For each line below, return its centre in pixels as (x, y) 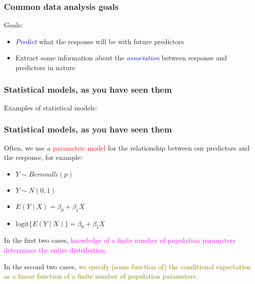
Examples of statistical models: (51, 107)
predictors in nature (45, 67)
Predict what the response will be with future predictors (100, 41)
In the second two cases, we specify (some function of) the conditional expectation (127, 266)
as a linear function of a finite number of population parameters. (101, 276)
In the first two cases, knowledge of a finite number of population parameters (120, 240)
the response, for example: (43, 157)
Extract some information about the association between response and (121, 58)
